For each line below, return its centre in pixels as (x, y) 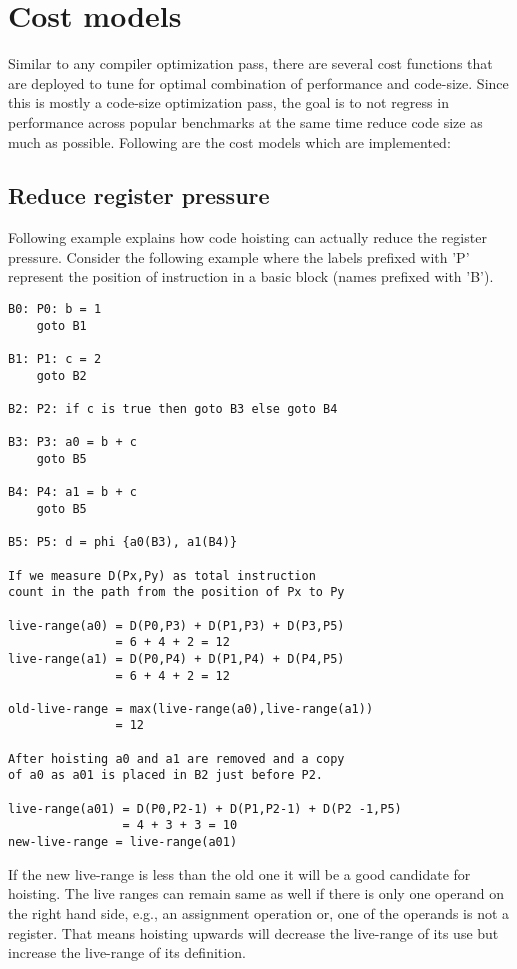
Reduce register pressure (139, 195)
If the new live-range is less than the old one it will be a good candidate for (239, 873)
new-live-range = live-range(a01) (123, 842)
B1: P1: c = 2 (55, 359)
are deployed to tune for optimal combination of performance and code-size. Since (258, 82)
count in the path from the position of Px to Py (176, 592)
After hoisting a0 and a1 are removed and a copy (176, 758)
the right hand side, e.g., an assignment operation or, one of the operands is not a (259, 912)
